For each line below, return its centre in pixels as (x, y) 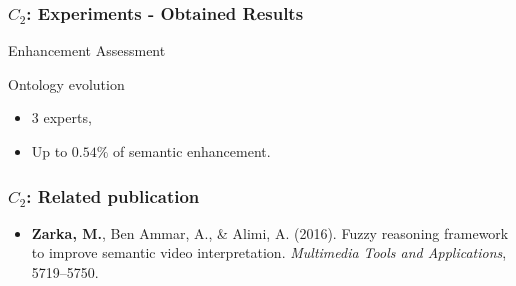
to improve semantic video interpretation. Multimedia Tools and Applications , (269, 252)
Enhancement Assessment (87, 50)
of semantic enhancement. (192, 151)
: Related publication (113, 195)
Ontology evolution (66, 83)
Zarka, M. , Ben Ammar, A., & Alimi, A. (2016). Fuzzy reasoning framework (270, 232)
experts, (67, 117)
